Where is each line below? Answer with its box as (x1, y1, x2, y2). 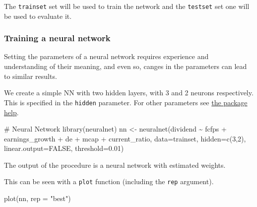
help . (4, 107, 19, 117)
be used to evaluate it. (4, 10, 72, 21)
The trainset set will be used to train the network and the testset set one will (4, 1, 250, 11)
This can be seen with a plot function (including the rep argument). (4, 176, 214, 187)
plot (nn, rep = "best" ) (4, 193, 71, 204)
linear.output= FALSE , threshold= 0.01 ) (4, 143, 124, 153)
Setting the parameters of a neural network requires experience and (4, 51, 209, 62)
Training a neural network (4, 32, 111, 44)
